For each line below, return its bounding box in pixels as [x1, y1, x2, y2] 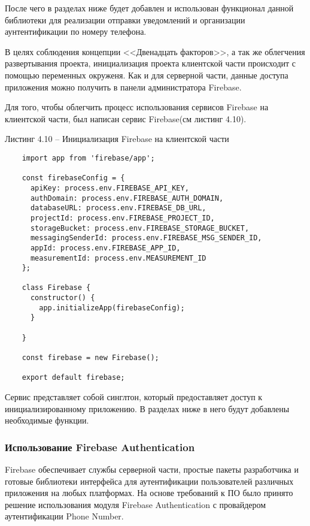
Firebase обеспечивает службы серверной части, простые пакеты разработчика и [5, 463, 299, 476]
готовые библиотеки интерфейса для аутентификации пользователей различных [5, 474, 294, 487]
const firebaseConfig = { [22, 174, 125, 183]
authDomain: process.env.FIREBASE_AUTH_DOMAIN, [30, 194, 224, 202]
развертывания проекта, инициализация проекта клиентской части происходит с [5, 57, 296, 69]
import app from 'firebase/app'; [22, 153, 155, 162]
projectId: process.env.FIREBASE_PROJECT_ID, [30, 213, 215, 222]
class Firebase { [22, 283, 91, 292]
